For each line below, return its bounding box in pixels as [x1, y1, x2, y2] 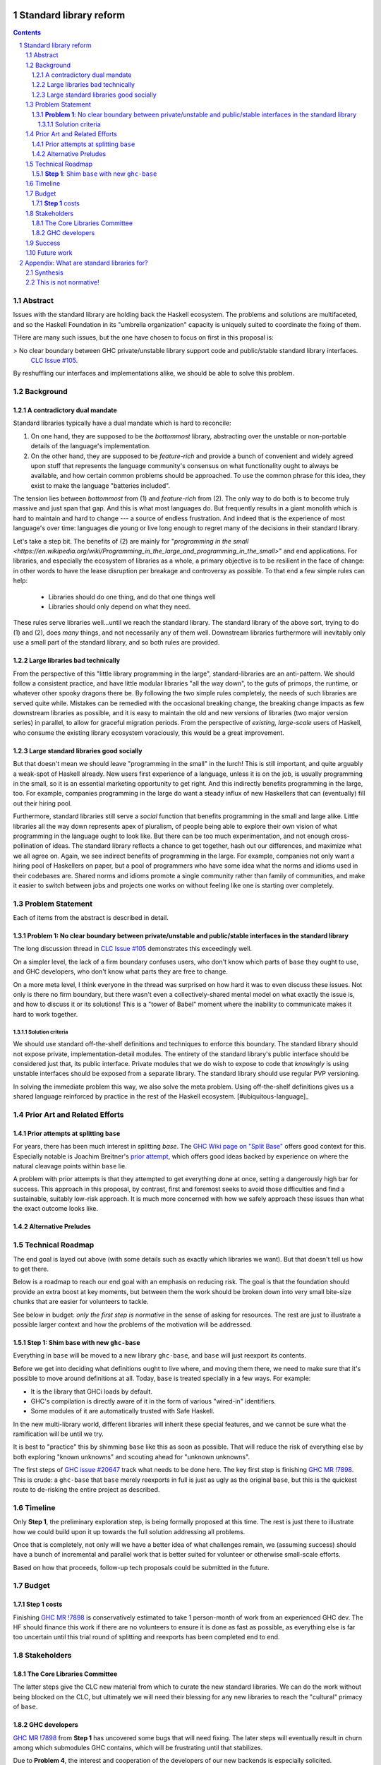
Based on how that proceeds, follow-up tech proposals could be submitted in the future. [13, 1563, 270, 1572]
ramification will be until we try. [13, 1430, 104, 1438]
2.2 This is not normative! [25, 278, 100, 287]
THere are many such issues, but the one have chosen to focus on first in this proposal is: [13, 333, 274, 342]
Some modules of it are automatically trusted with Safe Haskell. [30, 1407, 215, 1416]
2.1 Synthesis [25, 268, 64, 277]
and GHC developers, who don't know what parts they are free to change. [13, 967, 229, 976]
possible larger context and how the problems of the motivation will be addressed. [13, 1320, 253, 1329]
